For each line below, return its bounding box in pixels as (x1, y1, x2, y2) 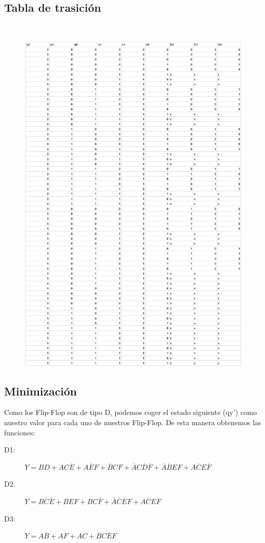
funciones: (4, 427, 35, 437)
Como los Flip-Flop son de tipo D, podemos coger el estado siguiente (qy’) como (4, 407, 257, 417)
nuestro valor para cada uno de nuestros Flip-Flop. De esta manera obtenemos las (4, 417, 261, 428)
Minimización (4, 383, 77, 399)
